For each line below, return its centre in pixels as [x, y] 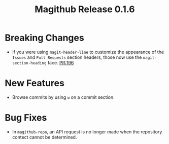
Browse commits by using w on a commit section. [63, 97]
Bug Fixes [26, 118]
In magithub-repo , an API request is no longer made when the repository [87, 132]
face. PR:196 [61, 62]
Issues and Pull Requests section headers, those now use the [77, 57]
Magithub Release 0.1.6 [85, 9]
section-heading [29, 63]
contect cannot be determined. [44, 137]
